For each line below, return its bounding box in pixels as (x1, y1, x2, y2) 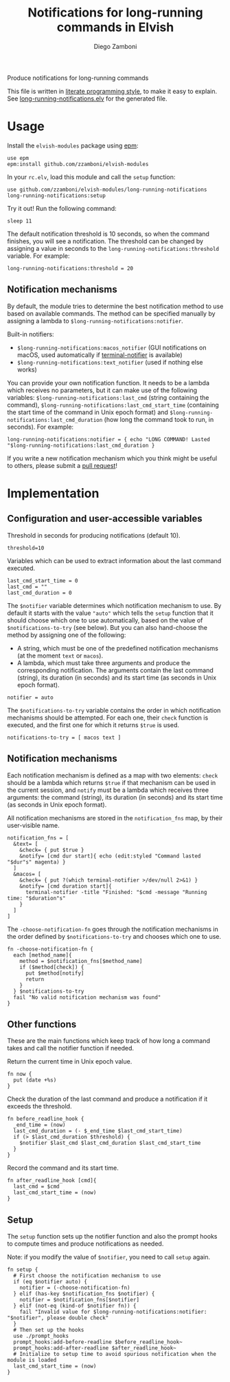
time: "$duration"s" (7, 895, 67, 902)
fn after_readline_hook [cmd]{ (7, 1177, 97, 1184)
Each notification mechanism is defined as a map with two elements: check (7, 771, 218, 780)
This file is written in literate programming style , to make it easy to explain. (7, 87, 218, 95)
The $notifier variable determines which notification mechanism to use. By (7, 601, 222, 609)
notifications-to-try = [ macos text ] (7, 734, 122, 741)
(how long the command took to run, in (104, 415, 214, 423)
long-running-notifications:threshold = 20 (7, 265, 134, 272)
